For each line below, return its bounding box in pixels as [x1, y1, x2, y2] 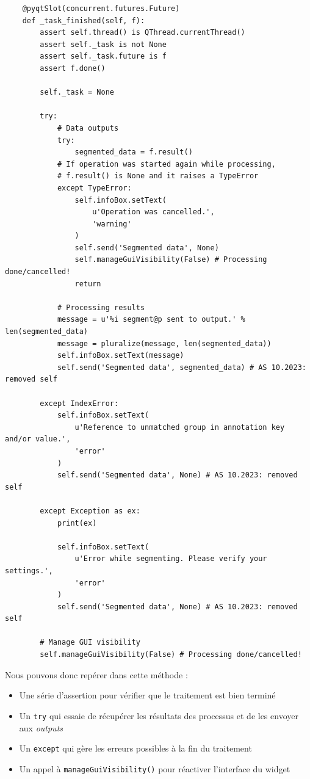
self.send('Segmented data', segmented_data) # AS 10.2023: [57, 363, 306, 372]
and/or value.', [5, 435, 71, 444]
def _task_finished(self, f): [22, 16, 145, 25]
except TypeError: [57, 183, 132, 192]
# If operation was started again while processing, [57, 159, 276, 168]
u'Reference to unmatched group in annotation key [74, 422, 285, 432]
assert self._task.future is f [40, 52, 167, 61]
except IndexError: [40, 399, 119, 408]
